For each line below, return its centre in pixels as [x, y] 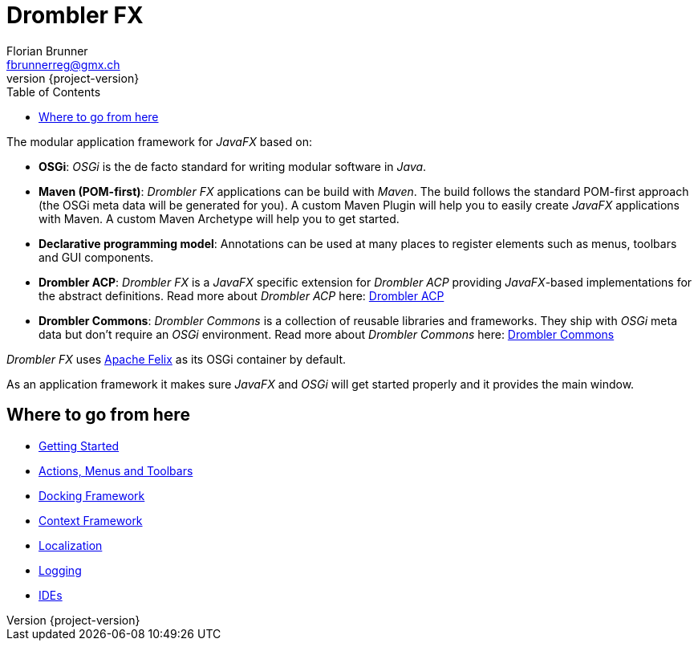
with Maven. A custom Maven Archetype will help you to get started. [219, 218]
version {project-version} [73, 78]
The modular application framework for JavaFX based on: [159, 141]
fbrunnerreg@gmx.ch [63, 64]
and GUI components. [96, 257]
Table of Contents [54, 92]
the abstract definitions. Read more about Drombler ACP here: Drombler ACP [241, 295]
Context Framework [91, 520]
